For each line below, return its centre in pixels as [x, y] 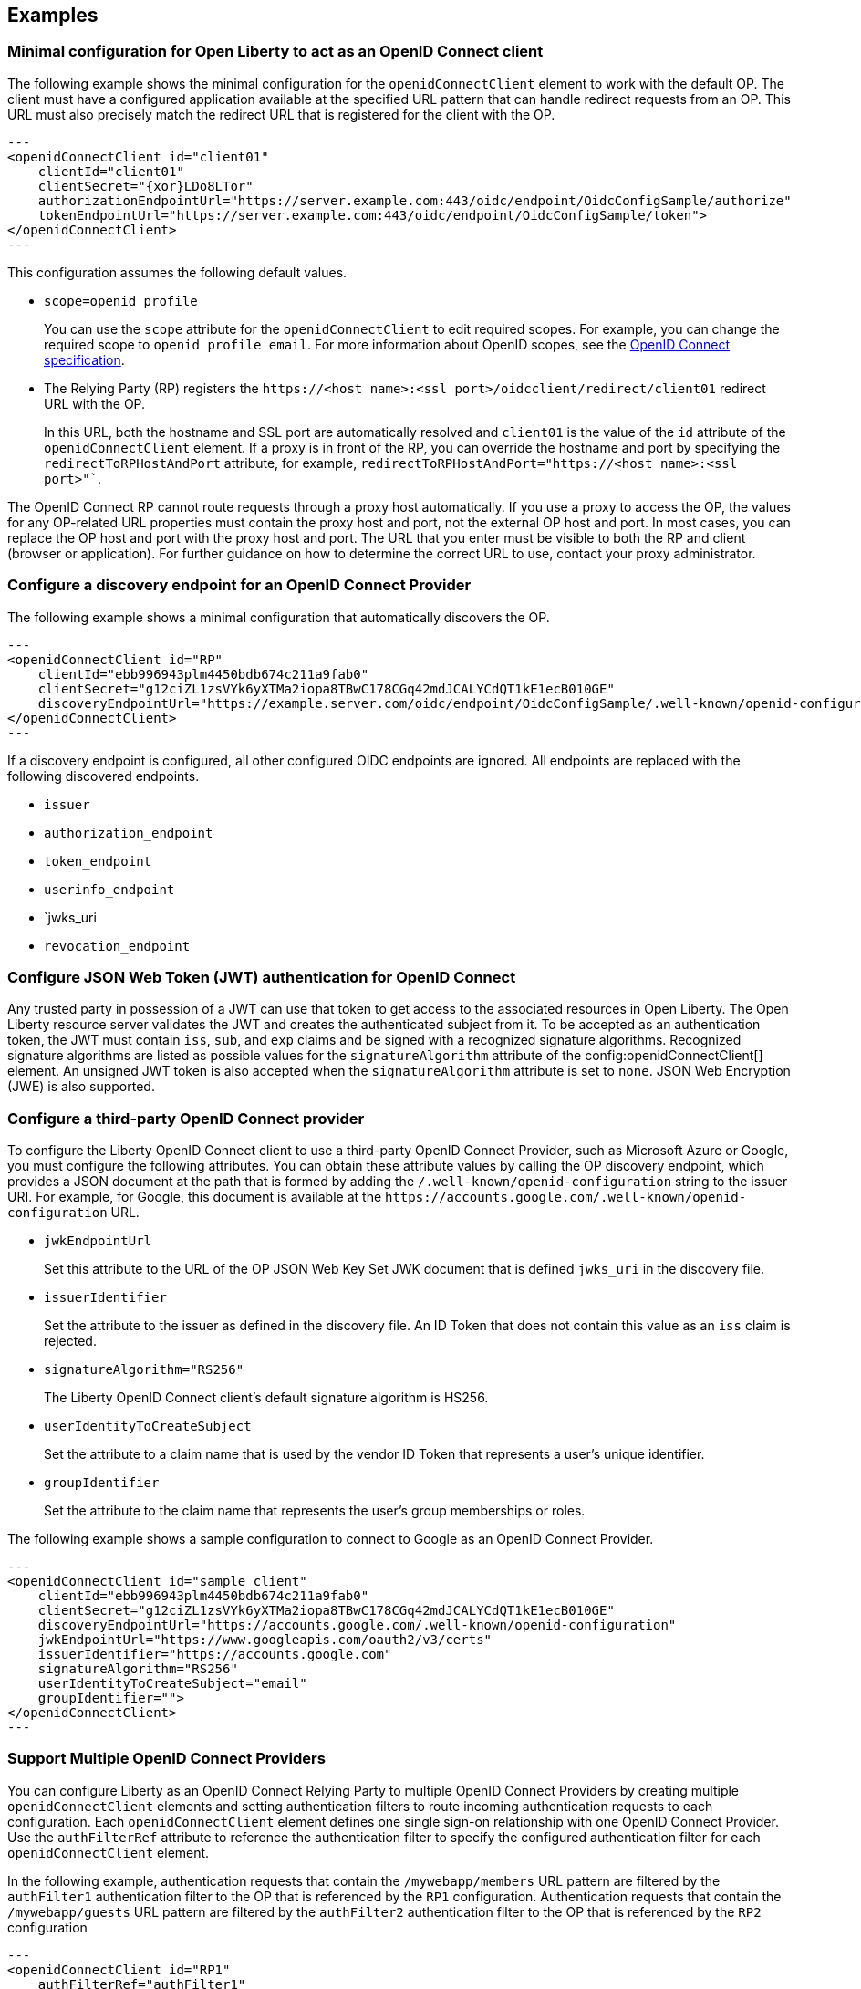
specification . [84, 359]
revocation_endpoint [117, 946]
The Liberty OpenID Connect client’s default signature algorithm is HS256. [266, 1398]
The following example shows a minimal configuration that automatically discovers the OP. [279, 617]
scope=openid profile [121, 301]
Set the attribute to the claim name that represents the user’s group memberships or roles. [315, 1511]
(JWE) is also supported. [81, 1087]
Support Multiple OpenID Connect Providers [166, 1759]
